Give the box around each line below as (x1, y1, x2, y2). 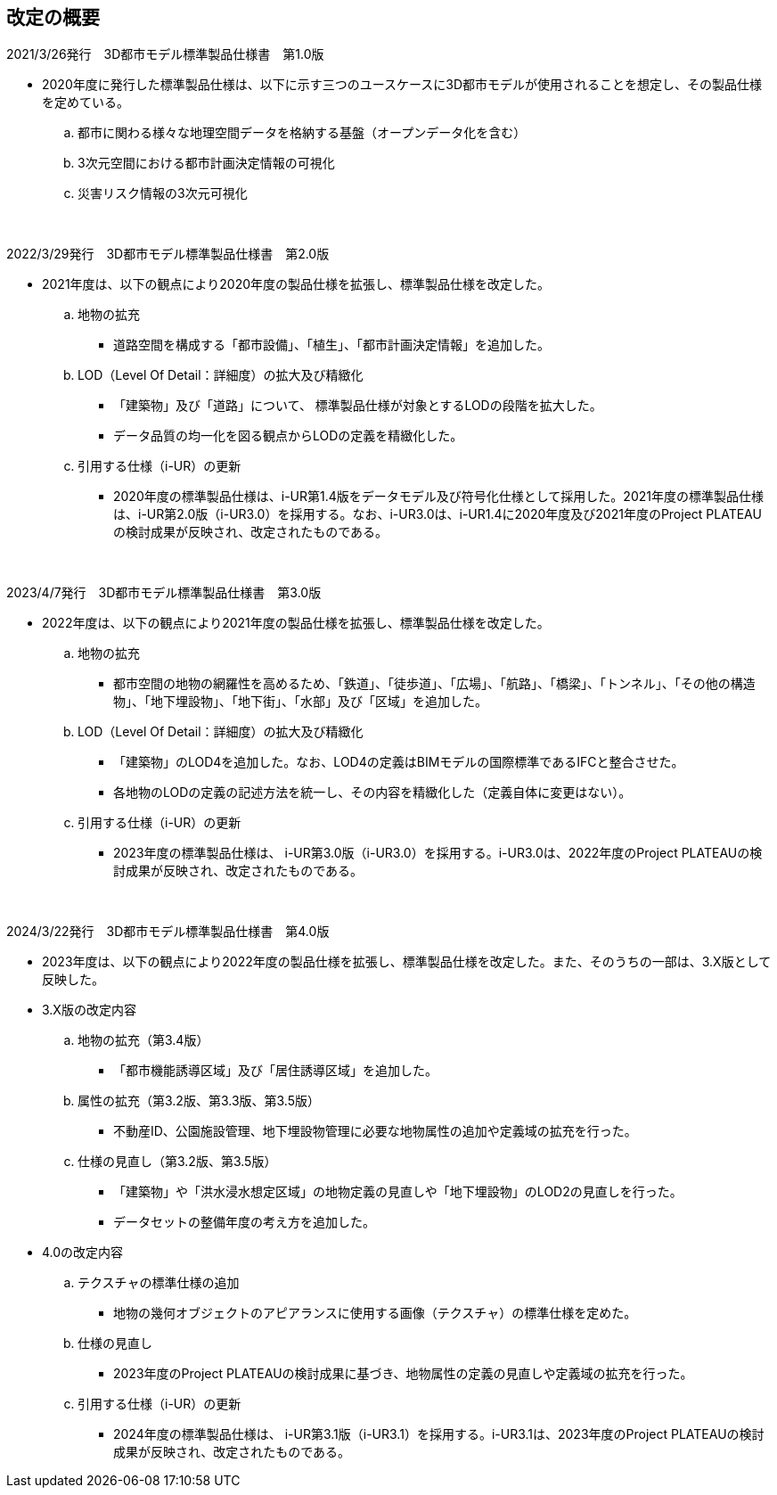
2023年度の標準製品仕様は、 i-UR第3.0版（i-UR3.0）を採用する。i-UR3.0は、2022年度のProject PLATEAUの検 (113, 845, 763, 861)
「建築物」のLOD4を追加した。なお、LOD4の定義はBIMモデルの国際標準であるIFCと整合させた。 (113, 754, 684, 770)
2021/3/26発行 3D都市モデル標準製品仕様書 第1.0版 (6, 46, 324, 62)
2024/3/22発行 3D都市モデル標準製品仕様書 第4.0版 (6, 924, 330, 940)
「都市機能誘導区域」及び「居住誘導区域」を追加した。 (113, 1063, 438, 1079)
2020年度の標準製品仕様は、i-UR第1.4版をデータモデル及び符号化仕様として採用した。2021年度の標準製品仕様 (113, 489, 764, 505)
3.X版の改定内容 (42, 1002, 136, 1018)
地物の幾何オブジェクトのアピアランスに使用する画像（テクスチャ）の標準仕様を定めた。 (113, 1305, 637, 1321)
